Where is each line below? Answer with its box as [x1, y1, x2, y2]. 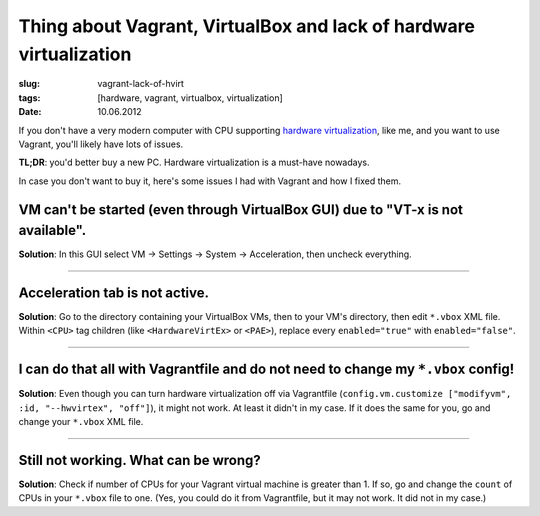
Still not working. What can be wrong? [18, 451, 262, 469]
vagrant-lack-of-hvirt [97, 78, 185, 90]
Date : [18, 106, 42, 118]
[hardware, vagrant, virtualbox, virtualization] [97, 91, 284, 104]
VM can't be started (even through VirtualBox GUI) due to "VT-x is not [18, 201, 464, 218]
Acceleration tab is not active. [18, 285, 210, 301]
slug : [18, 78, 40, 90]
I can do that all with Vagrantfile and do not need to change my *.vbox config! [18, 361, 515, 378]
